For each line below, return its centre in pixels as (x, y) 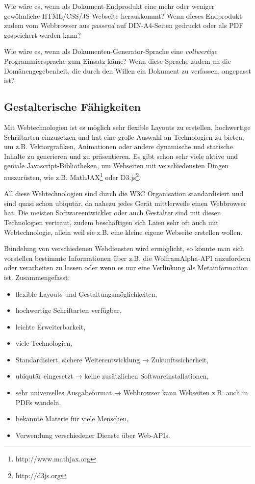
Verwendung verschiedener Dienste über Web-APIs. (93, 435)
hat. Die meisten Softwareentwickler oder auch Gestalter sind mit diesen (113, 213)
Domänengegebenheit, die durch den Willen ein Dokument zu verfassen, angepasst (127, 70)
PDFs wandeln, (38, 402)
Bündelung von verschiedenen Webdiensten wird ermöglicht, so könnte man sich (124, 248)
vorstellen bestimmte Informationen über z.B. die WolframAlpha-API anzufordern (127, 258)
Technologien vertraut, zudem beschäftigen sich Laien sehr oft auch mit (111, 222)
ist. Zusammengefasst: (37, 277)
